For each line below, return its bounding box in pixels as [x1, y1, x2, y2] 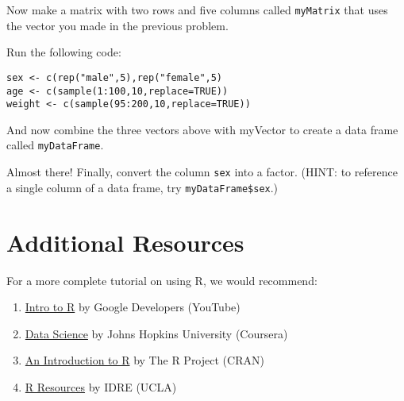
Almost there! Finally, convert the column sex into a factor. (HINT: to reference [6, 164, 398, 180]
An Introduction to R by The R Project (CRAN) [25, 352, 264, 368]
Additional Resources [6, 226, 244, 258]
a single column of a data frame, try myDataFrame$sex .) [6, 179, 279, 195]
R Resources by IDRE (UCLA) [25, 378, 177, 395]
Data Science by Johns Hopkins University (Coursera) [25, 325, 288, 341]
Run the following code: [6, 44, 121, 60]
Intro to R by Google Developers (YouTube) [25, 299, 240, 315]
